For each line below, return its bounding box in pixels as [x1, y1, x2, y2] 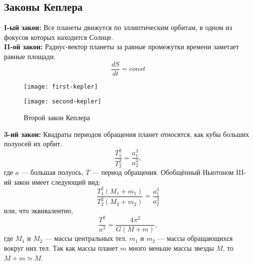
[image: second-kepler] [24, 98, 102, 105]
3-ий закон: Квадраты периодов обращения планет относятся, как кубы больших [4, 129, 249, 139]
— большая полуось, [21, 167, 83, 177]
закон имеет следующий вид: [13, 176, 101, 187]
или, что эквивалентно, [4, 205, 73, 216]
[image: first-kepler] [24, 83, 98, 90]
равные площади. [4, 51, 56, 61]
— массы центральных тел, [45, 233, 127, 243]
